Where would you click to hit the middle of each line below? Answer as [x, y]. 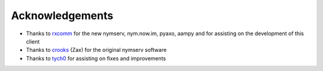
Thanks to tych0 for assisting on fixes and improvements [96, 58]
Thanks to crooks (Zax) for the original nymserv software [96, 50]
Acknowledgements [62, 16]
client [33, 41]
